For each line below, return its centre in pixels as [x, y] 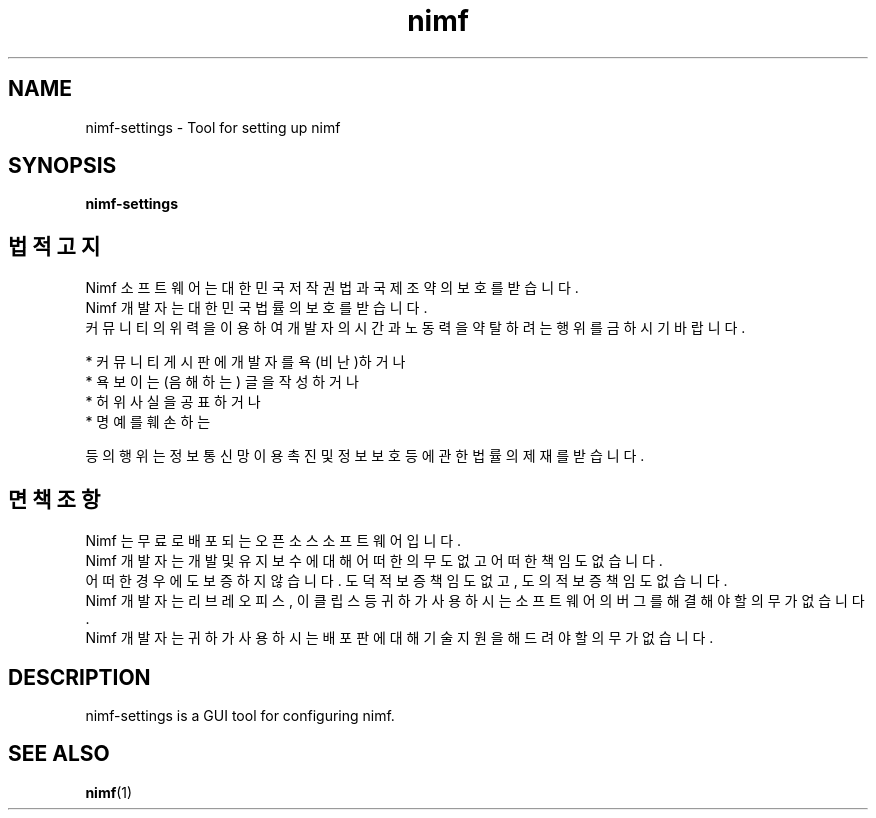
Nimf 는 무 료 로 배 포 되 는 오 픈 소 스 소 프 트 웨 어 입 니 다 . [273, 541]
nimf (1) [109, 792]
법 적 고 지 [54, 246]
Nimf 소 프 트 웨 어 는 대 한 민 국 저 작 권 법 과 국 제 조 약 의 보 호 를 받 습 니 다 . [332, 288]
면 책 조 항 [54, 499]
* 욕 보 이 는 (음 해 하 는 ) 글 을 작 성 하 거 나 [222, 382]
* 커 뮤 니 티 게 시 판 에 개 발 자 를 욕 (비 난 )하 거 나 [245, 362]
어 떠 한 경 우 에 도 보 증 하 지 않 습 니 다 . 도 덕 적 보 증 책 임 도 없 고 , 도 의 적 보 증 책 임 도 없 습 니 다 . [406, 581]
